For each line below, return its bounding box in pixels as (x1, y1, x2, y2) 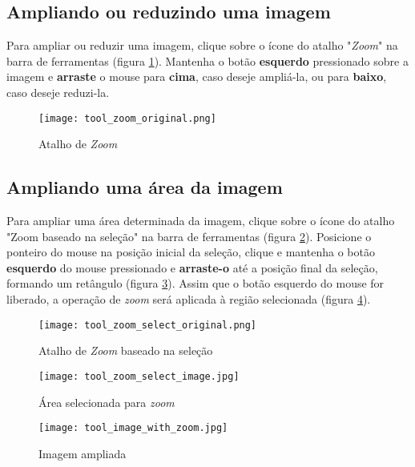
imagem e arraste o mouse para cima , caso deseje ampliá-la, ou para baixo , (6, 68, 387, 85)
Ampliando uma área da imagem (6, 175, 283, 199)
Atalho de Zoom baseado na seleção (38, 342, 213, 359)
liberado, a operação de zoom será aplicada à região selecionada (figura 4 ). (6, 291, 371, 307)
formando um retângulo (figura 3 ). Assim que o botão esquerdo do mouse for (6, 275, 385, 292)
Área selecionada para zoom (38, 393, 175, 410)
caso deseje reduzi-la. (6, 83, 110, 100)
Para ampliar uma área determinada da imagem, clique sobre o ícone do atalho (6, 212, 395, 229)
